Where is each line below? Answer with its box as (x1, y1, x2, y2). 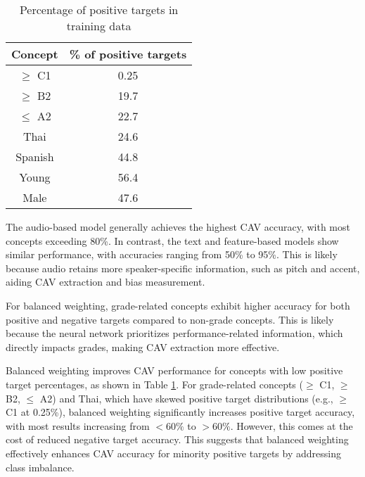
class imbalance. (6, 459, 75, 474)
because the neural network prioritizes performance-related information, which (6, 326, 343, 341)
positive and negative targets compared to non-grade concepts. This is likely (6, 312, 334, 326)
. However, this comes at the (230, 418, 353, 433)
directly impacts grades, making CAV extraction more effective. (6, 339, 280, 354)
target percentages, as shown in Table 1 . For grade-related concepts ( (6, 376, 303, 391)
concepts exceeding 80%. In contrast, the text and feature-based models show (6, 233, 339, 248)
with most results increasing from (6, 418, 150, 433)
